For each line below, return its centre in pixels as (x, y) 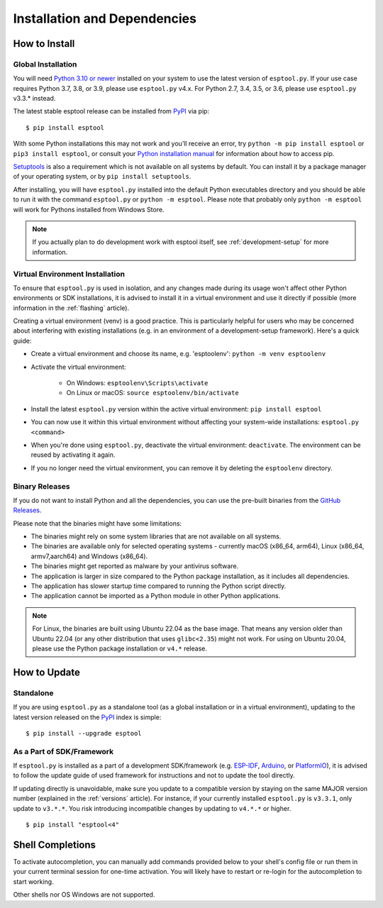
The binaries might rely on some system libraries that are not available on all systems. (156, 536)
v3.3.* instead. (34, 99)
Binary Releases (41, 486)
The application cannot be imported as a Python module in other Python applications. (156, 596)
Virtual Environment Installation (69, 274)
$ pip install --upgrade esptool (84, 733)
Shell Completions (54, 845)
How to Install (44, 44)
